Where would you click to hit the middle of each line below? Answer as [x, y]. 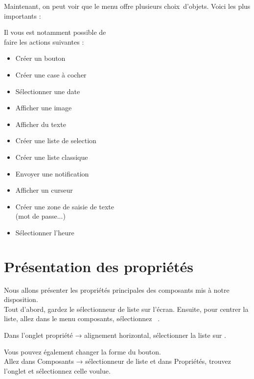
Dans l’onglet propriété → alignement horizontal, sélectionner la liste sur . [115, 335]
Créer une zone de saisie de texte [65, 206]
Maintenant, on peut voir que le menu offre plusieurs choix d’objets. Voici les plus [127, 6]
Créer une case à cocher [51, 74]
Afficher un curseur [44, 190]
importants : [23, 15]
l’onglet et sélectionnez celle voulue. [57, 370]
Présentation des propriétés [99, 266]
